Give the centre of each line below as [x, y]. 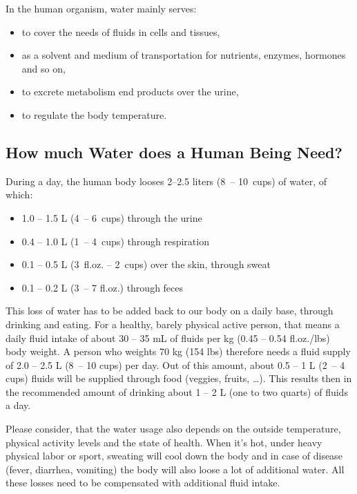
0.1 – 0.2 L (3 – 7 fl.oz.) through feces [103, 287]
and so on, [44, 68]
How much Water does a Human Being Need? [174, 152]
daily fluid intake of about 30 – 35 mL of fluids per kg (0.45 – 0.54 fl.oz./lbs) [168, 338]
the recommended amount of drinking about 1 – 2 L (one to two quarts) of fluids [177, 391]
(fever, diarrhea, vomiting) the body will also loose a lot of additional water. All [175, 469]
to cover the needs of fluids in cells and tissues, [121, 31]
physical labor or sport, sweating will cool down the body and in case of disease [174, 456]
